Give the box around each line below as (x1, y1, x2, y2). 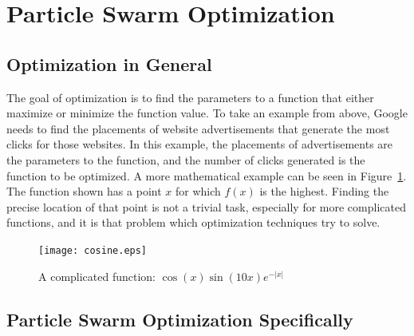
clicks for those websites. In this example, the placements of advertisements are (6, 136, 393, 152)
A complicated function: (38, 267, 156, 284)
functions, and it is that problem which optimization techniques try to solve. (6, 214, 380, 231)
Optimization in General (6, 51, 212, 76)
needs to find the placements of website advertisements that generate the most (6, 120, 390, 136)
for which (175, 183, 221, 200)
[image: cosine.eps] (38, 244, 148, 256)
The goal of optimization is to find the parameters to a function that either (6, 89, 374, 105)
